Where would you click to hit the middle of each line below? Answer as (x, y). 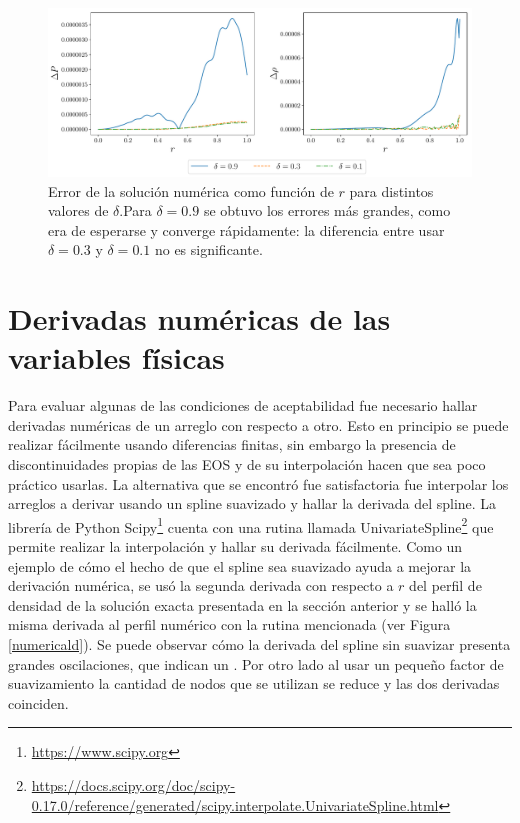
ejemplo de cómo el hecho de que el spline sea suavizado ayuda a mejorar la (240, 565)
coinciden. (38, 702)
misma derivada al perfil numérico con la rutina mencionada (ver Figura (229, 624)
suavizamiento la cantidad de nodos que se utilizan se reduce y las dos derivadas (254, 683)
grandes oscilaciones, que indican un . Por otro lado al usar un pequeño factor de (256, 663)
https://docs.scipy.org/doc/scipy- (133, 784)
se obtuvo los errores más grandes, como (327, 210)
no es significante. (208, 249)
